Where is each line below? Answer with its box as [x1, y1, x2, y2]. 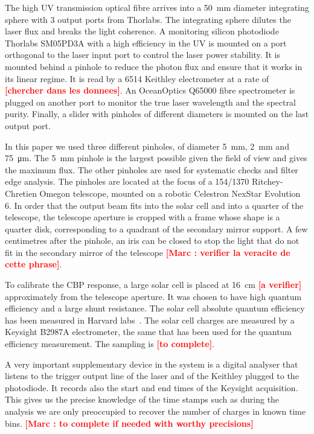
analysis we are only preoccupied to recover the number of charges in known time [5, 405, 306, 417]
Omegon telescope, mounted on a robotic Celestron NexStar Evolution [39, 187, 301, 199]
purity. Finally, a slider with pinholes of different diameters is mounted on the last [5, 107, 309, 120]
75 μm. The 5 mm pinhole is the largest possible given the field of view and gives [5, 152, 307, 164]
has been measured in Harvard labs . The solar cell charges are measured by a [5, 313, 295, 326]
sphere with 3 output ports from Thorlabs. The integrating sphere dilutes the [5, 13, 291, 25]
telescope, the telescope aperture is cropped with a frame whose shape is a [5, 211, 280, 223]
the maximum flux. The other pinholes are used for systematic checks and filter [5, 163, 298, 176]
